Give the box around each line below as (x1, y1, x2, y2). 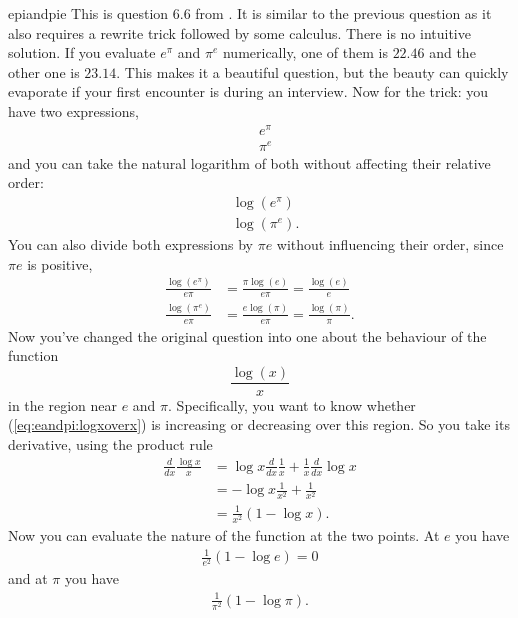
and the (429, 42, 476, 63)
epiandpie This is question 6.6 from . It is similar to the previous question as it (8, 3, 492, 23)
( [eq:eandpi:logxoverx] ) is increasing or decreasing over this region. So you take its (8, 414, 510, 435)
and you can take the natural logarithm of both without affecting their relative (8, 152, 491, 173)
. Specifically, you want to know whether (168, 394, 416, 415)
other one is (8, 61, 80, 82)
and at (8, 568, 48, 589)
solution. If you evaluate (8, 42, 156, 63)
